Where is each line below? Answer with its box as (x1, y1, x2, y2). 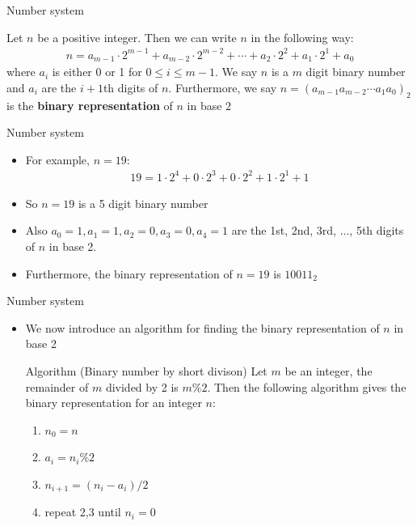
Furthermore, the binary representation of (25, 265, 233, 282)
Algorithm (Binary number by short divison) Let (25, 363, 267, 380)
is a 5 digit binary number (78, 194, 208, 211)
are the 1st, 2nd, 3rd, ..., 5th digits (231, 222, 404, 239)
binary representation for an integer (25, 394, 202, 411)
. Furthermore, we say (168, 78, 277, 95)
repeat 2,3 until (44, 503, 121, 520)
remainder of (25, 378, 89, 395)
